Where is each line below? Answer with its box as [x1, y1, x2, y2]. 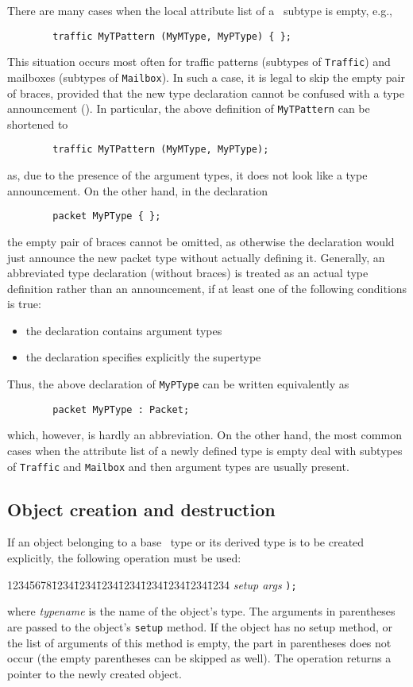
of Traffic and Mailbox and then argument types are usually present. [7, 457, 349, 474]
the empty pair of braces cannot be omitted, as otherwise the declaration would [7, 233, 395, 249]
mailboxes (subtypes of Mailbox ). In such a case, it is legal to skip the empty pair [7, 68, 406, 85]
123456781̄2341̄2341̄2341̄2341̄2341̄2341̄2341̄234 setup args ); [7, 576, 297, 592]
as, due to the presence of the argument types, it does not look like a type [7, 167, 368, 183]
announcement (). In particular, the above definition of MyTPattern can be [7, 100, 370, 117]
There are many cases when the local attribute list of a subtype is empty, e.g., [7, 2, 393, 18]
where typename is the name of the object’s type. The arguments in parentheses [7, 603, 396, 619]
